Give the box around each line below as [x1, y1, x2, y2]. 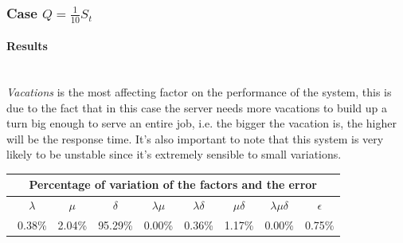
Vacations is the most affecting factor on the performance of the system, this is [6, 83, 392, 100]
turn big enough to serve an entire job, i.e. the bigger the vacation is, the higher [6, 115, 397, 131]
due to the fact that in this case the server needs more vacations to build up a [6, 99, 388, 116]
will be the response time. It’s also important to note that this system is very [6, 130, 384, 147]
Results [6, 37, 48, 54]
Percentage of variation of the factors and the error [29, 176, 317, 193]
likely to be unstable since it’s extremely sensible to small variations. [6, 146, 342, 163]
